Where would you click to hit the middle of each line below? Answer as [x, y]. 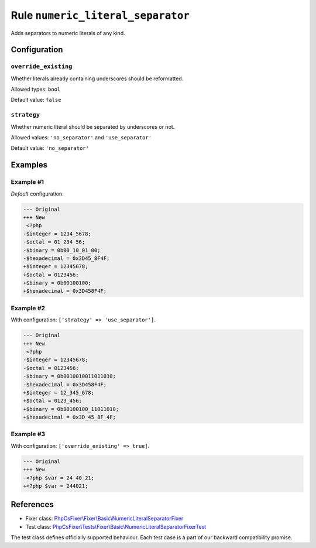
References [32, 504]
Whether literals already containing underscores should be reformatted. [97, 78]
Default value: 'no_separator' [50, 148]
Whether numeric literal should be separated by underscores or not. [93, 126]
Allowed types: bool [36, 89]
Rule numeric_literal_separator [100, 15]
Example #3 [28, 434]
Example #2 [28, 308]
